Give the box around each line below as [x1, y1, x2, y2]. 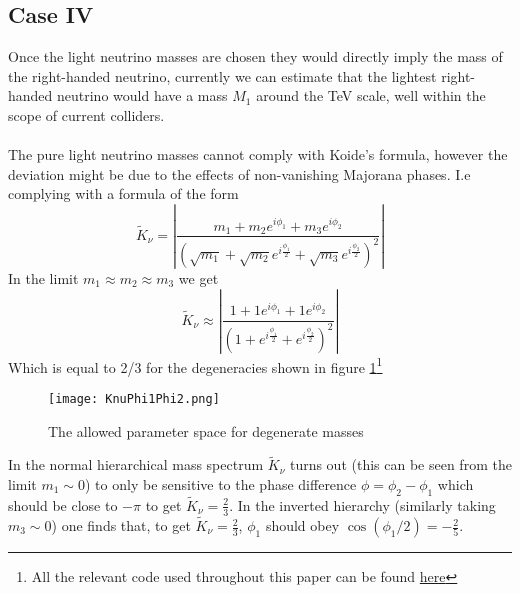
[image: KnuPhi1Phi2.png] [48, 391, 220, 406]
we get [178, 268, 219, 288]
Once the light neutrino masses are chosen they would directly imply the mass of [8, 46, 503, 67]
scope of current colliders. [8, 104, 165, 125]
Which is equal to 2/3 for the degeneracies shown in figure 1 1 [8, 353, 383, 377]
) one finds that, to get [51, 515, 191, 536]
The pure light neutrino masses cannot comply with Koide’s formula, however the [8, 144, 508, 165]
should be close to [8, 494, 118, 515]
